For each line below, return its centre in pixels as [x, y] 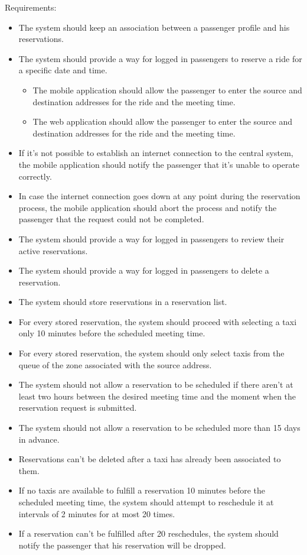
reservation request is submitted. [78, 408]
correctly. [35, 176]
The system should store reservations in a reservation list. [123, 302]
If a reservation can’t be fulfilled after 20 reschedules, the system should [148, 533]
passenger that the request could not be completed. [111, 219]
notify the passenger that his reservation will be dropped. [122, 545]
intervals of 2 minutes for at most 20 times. [97, 513]
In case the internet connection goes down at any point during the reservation [159, 196]
